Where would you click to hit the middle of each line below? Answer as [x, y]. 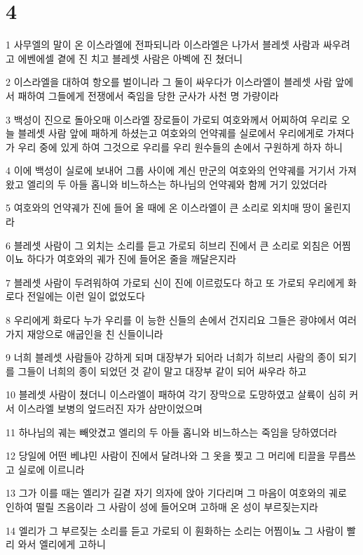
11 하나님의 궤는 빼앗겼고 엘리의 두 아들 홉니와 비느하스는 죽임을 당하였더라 [171, 432]
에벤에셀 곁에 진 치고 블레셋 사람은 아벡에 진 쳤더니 [130, 58]
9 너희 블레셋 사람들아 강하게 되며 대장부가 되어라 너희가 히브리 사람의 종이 [171, 357]
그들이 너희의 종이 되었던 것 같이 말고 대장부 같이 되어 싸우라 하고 [162, 371]
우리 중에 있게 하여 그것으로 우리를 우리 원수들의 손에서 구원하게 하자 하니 [180, 146]
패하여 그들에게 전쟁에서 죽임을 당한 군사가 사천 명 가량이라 [148, 95]
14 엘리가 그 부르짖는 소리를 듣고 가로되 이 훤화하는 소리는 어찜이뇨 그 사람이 [175, 530]
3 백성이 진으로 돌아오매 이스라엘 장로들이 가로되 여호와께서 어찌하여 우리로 [172, 119]
